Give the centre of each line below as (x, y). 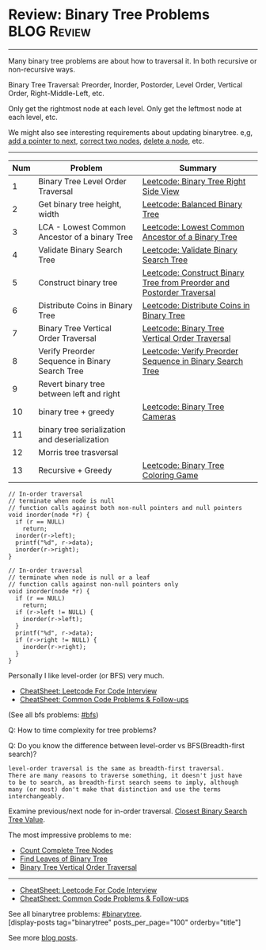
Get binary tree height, (80, 204)
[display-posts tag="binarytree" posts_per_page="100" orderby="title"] (125, 922)
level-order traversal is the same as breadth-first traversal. (116, 768)
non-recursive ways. (42, 69)
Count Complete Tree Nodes (66, 850)
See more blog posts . (43, 937)
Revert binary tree (72, 384)
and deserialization (74, 439)
